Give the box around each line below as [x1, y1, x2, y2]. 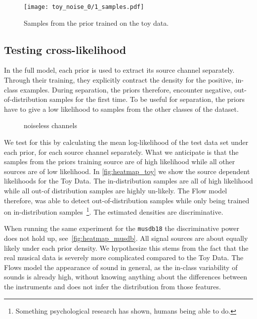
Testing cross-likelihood [4, 42, 127, 57]
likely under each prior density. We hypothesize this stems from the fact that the [4, 242, 249, 253]
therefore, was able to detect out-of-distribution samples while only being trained [4, 195, 250, 205]
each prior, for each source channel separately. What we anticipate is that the [4, 146, 239, 157]
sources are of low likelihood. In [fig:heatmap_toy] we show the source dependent [4, 166, 250, 176]
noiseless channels [24, 120, 78, 131]
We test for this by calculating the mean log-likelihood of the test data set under [4, 137, 249, 147]
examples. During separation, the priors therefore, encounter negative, [20, 84, 232, 94]
